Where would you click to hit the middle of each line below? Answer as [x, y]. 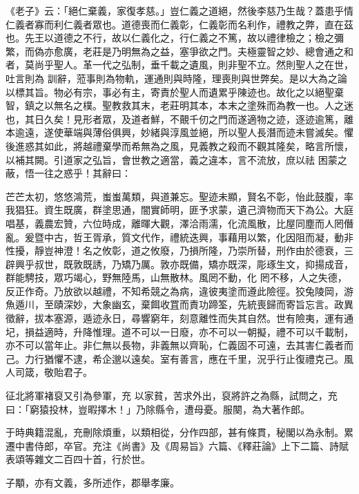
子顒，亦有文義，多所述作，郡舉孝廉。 [93, 482]
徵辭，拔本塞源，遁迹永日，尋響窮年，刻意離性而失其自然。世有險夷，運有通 [179, 318]
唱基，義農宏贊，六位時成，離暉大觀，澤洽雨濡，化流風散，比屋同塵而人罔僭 [179, 223]
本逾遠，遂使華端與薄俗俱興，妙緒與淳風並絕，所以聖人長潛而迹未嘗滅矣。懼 [179, 132]
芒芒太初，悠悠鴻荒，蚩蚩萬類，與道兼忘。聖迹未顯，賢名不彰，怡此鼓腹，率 [179, 196]
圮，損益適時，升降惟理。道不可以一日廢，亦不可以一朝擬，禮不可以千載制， [179, 331]
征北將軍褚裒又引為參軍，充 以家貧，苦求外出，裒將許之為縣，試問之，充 [172, 396]
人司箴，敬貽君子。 [49, 372]
